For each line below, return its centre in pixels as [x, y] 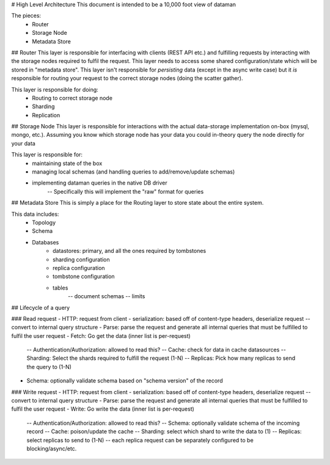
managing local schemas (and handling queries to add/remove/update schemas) [134, 172]
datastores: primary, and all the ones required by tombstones [130, 251]
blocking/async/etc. [52, 449]
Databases [46, 242]
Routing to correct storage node [72, 98]
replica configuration [79, 268]
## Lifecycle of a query [41, 307]
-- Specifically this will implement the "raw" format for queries [126, 191]
